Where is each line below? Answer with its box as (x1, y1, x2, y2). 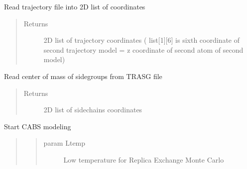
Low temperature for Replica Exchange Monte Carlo (63, 154, 224, 165)
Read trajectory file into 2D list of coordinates (4, 1, 145, 11)
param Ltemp (43, 138, 86, 148)
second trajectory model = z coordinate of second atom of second (43, 44, 244, 55)
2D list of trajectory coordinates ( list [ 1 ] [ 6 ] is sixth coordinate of (43, 35, 240, 45)
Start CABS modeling (4, 121, 71, 131)
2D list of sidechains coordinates (43, 104, 142, 115)
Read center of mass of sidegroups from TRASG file (4, 71, 162, 81)
